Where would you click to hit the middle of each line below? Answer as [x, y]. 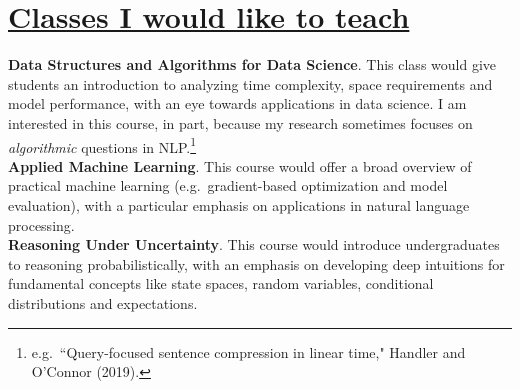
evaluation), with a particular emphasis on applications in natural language [239, 204]
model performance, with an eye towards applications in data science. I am [237, 103]
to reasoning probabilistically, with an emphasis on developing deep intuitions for [256, 263]
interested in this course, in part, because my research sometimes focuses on [240, 122]
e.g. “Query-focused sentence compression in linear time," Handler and [248, 351]
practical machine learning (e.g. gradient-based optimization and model [228, 185]
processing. [41, 224]
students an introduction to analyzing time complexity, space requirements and [250, 83]
